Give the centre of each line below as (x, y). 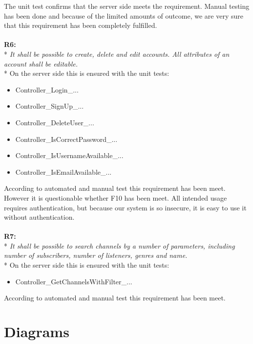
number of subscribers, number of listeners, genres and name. (96, 255)
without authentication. (39, 217)
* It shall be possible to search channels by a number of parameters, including (119, 245)
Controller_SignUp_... (50, 106)
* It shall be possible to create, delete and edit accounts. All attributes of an (117, 54)
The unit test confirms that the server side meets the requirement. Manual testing (127, 6)
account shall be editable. (41, 63)
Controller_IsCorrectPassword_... (66, 139)
